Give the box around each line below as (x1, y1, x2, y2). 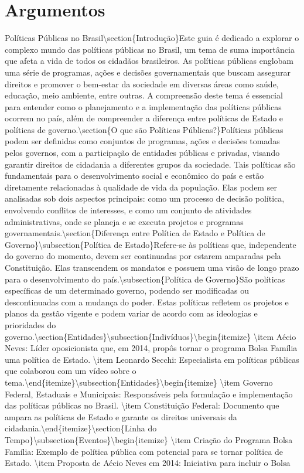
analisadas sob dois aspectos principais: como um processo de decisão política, (5, 192, 285, 205)
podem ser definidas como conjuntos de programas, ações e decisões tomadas (5, 135, 280, 147)
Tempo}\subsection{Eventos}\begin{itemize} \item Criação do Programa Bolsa (5, 433, 293, 445)
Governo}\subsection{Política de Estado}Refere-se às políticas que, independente (5, 238, 296, 250)
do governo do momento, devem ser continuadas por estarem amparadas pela (5, 250, 281, 262)
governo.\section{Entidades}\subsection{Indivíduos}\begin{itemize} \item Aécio (5, 330, 296, 342)
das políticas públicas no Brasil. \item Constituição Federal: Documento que (5, 399, 279, 411)
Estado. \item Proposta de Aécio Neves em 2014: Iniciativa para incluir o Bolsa (5, 457, 291, 469)
